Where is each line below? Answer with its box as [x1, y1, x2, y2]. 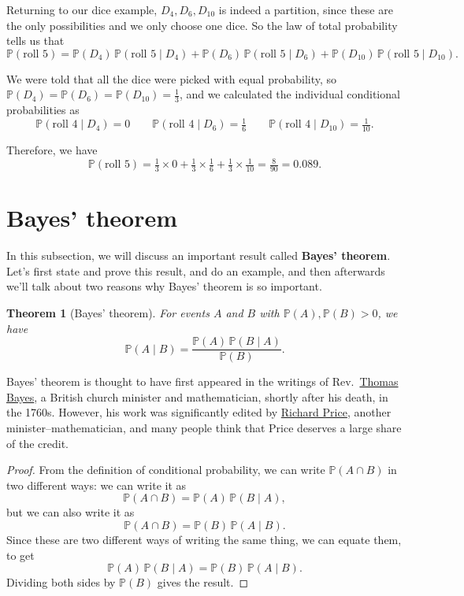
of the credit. [6, 435, 69, 451]
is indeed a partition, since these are [218, 2, 393, 17]
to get [6, 546, 35, 563]
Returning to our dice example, [6, 2, 158, 17]
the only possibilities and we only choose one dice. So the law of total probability [6, 17, 398, 33]
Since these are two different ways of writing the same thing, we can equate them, [6, 531, 402, 547]
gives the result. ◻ [157, 574, 249, 590]
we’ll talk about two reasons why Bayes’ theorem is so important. [6, 278, 322, 294]
